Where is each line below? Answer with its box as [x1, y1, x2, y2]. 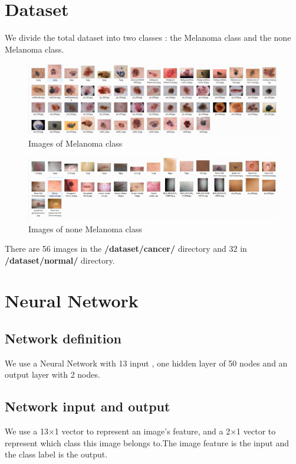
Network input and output [5, 397, 170, 416]
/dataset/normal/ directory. [5, 254, 115, 266]
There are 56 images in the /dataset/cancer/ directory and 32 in [5, 242, 247, 255]
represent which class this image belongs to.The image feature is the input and [5, 436, 289, 449]
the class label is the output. [5, 448, 108, 460]
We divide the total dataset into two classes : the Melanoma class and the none [5, 31, 291, 44]
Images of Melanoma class [28, 137, 123, 149]
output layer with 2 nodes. [5, 368, 100, 381]
